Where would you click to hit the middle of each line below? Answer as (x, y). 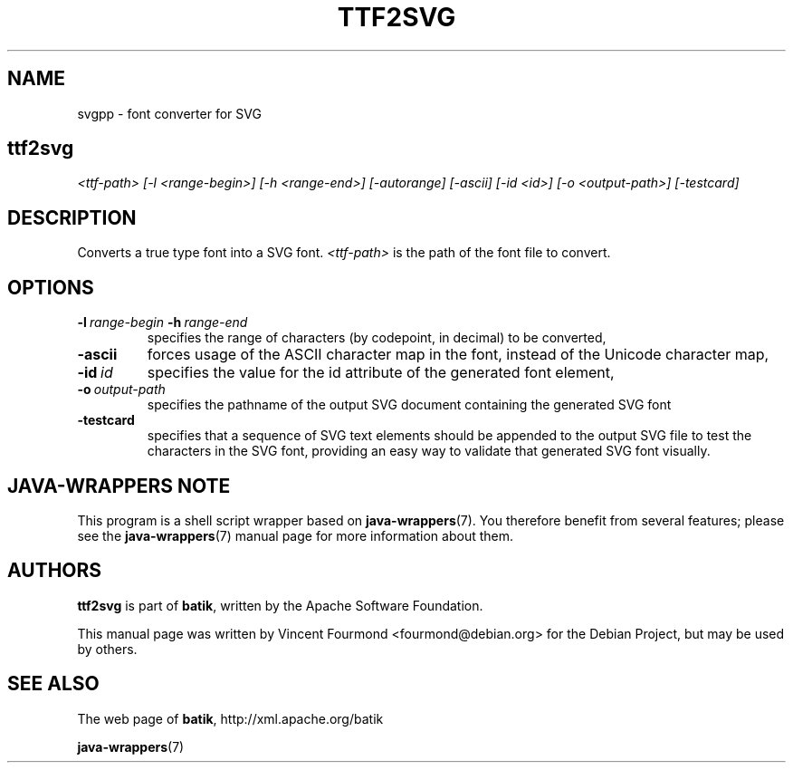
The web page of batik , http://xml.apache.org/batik (230, 718)
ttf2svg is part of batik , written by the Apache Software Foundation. (280, 605)
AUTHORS (55, 571)
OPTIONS (51, 287)
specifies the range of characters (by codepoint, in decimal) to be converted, (377, 338)
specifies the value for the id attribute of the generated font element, (381, 373)
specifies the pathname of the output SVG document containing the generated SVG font (409, 405)
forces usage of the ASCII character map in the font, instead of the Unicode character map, (458, 355)
